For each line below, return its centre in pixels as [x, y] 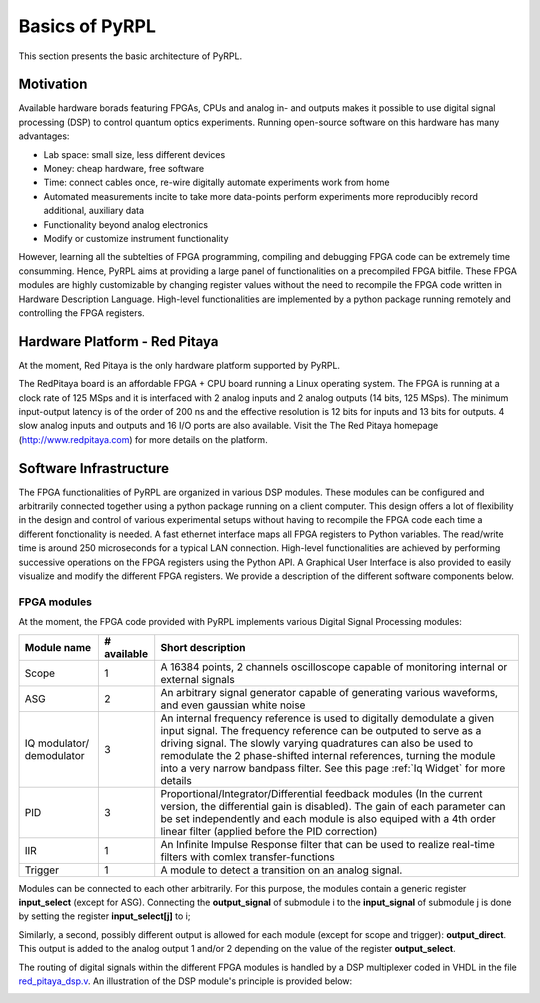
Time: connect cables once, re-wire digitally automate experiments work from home [216, 182]
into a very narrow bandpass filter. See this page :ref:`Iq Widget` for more [333, 768]
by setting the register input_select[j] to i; [104, 916]
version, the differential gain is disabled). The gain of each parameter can [333, 806]
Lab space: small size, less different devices [134, 154]
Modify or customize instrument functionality [136, 238]
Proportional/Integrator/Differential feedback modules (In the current [321, 793]
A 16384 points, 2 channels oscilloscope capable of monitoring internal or [334, 667]
